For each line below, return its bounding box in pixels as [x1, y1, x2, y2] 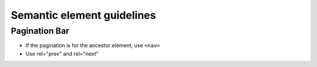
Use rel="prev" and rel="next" [25, 50, 99, 57]
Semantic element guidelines [11, 9, 156, 22]
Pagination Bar [11, 26, 70, 36]
